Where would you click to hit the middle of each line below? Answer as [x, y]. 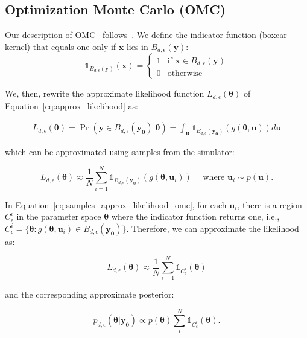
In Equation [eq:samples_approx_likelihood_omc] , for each [116, 204]
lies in [137, 46]
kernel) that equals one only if [61, 46]
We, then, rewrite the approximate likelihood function [105, 93]
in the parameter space [59, 216]
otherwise [185, 74]
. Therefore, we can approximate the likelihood [213, 228]
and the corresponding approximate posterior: [90, 294]
